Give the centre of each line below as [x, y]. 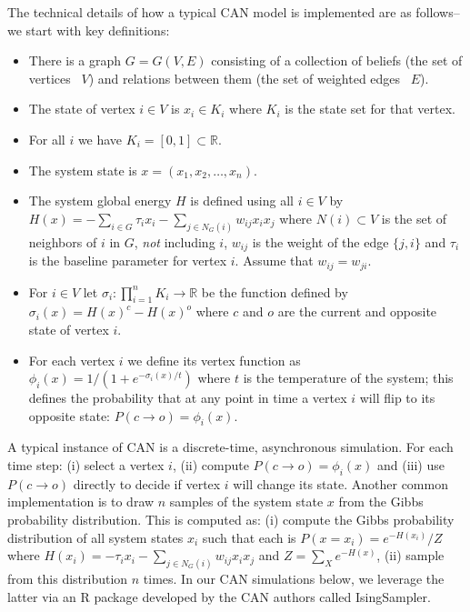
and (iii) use [411, 465]
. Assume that [274, 261]
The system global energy [100, 201]
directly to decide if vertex [147, 483]
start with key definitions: [98, 30]
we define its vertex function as [214, 360]
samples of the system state [246, 502]
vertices [50, 78]
